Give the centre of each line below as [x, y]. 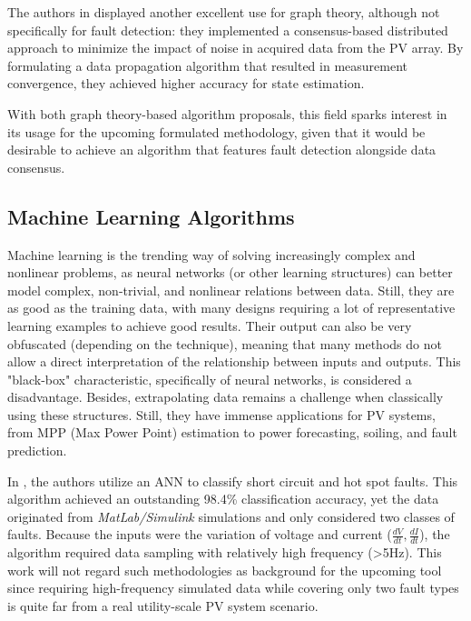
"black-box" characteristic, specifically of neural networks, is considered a [210, 379]
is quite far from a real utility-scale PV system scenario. [163, 606]
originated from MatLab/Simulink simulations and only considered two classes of [231, 516]
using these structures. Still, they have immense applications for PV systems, [221, 414]
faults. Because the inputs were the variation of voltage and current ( [200, 534]
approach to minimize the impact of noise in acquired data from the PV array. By [235, 48]
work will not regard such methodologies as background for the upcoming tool [225, 570]
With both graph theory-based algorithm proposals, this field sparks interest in [227, 113]
